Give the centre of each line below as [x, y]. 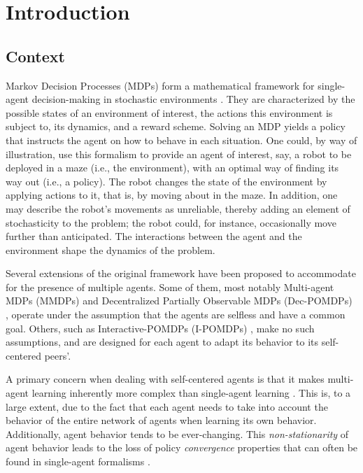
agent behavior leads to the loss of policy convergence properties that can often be [182, 447]
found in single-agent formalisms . [78, 461]
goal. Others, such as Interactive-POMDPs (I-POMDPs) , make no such [160, 328]
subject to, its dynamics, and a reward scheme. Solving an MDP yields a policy [176, 126]
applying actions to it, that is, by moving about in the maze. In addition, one [172, 195]
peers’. [58, 355]
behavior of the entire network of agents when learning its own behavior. [161, 420]
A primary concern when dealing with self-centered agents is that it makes [165, 379]
